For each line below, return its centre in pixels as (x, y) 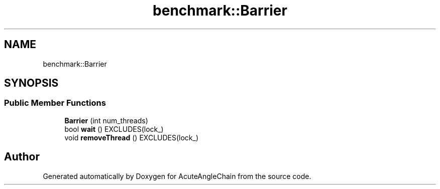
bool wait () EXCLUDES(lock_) (114, 129)
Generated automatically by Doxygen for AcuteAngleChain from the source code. (177, 176)
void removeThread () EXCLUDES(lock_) (132, 137)
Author (22, 157)
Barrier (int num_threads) (106, 120)
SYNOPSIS (31, 83)
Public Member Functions (55, 103)
